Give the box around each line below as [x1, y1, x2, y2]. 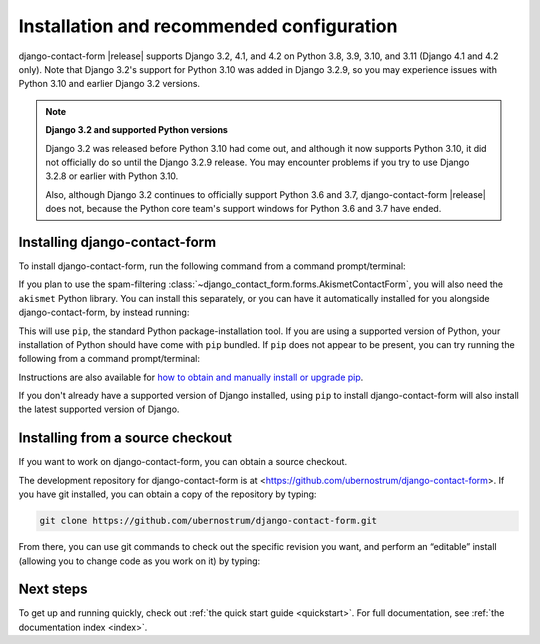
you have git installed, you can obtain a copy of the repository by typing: [18, 488, 317, 500]
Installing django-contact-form [18, 233, 217, 250]
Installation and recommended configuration [18, 15, 398, 37]
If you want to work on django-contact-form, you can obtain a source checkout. [18, 456, 348, 468]
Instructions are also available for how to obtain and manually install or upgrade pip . [18, 371, 364, 383]
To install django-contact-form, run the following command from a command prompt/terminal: [18, 260, 406, 272]
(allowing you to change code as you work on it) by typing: [18, 555, 261, 567]
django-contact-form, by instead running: [18, 306, 190, 319]
